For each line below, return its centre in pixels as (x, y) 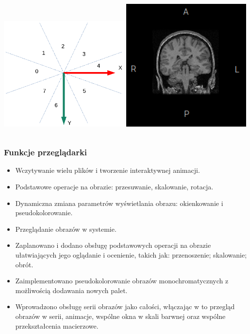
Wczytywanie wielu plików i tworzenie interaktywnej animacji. (108, 170)
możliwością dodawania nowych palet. (71, 290)
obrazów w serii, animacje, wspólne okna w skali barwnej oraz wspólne (120, 316)
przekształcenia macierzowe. (57, 325)
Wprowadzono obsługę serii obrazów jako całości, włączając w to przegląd (125, 306)
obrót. (24, 264)
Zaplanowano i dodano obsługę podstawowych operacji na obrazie (113, 245)
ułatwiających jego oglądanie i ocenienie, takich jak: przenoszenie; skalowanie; (131, 255)
